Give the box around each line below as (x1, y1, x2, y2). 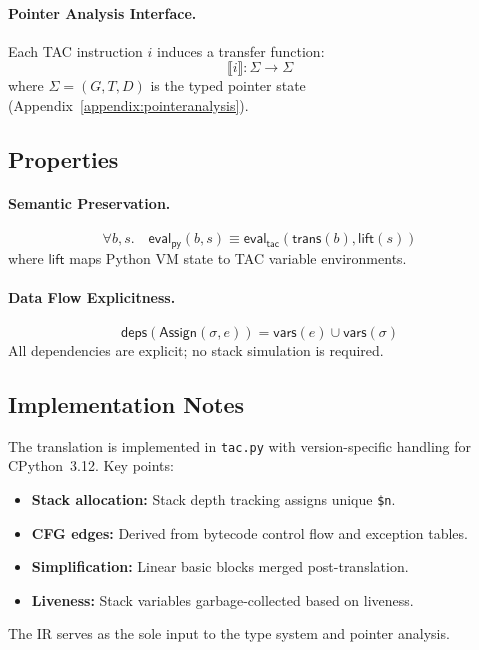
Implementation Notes (8, 388, 245, 419)
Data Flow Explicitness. (8, 286, 176, 307)
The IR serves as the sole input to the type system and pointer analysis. (8, 623, 450, 644)
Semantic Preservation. (8, 192, 171, 213)
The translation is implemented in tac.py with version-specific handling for (8, 435, 472, 456)
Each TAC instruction (8, 40, 143, 61)
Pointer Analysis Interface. (8, 2, 197, 23)
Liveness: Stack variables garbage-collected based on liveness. (31, 589, 414, 610)
